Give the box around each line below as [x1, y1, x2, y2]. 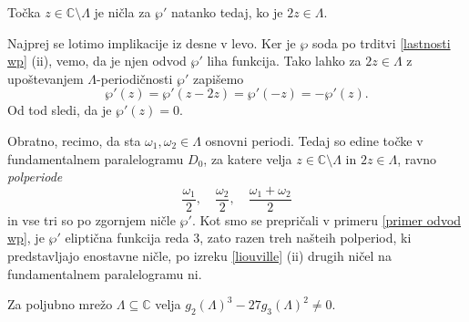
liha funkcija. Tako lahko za [207, 51, 362, 70]
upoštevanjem [7, 68, 84, 88]
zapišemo [193, 68, 244, 88]
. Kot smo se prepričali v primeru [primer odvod [191, 210, 462, 229]
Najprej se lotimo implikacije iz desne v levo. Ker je [7, 33, 296, 52]
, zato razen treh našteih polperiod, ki [199, 228, 412, 247]
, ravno [397, 149, 437, 168]
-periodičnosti [97, 68, 173, 88]
